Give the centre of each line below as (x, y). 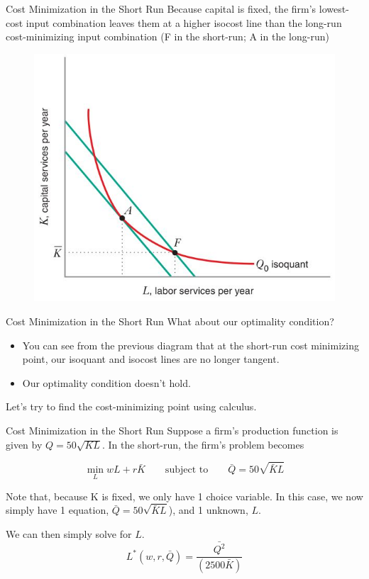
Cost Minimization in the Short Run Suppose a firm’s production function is (172, 430)
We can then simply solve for (69, 533)
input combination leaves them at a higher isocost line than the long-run (184, 22)
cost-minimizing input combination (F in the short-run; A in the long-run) (167, 36)
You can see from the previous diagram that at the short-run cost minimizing (191, 345)
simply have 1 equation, (57, 510)
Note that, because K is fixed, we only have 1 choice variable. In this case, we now (184, 496)
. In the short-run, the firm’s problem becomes (203, 444)
